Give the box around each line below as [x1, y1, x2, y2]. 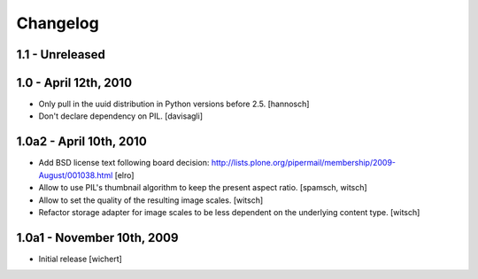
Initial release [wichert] [38, 253, 123, 264]
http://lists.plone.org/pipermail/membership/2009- [211, 158, 397, 168]
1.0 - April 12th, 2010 [16, 75, 133, 90]
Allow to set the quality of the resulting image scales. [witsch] [38, 195, 264, 205]
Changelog [16, 13, 99, 33]
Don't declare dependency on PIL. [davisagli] [38, 111, 204, 121]
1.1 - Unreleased [16, 47, 106, 62]
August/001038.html [38, 169, 113, 181]
